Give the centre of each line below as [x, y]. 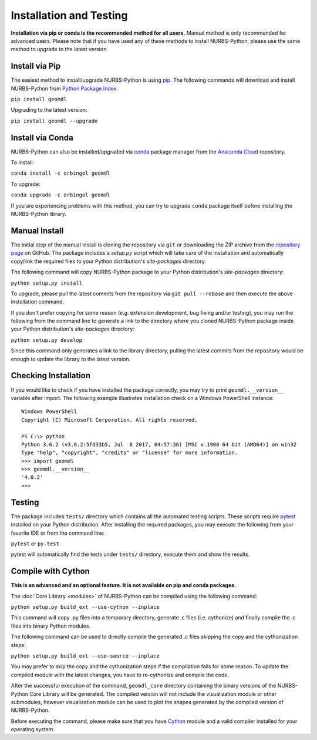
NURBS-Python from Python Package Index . [65, 88]
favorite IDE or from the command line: [58, 533]
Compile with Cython [50, 571]
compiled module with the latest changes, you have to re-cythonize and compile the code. [120, 675]
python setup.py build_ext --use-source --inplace [85, 656]
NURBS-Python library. [39, 214]
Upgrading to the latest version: [49, 110]
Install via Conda [42, 137]
